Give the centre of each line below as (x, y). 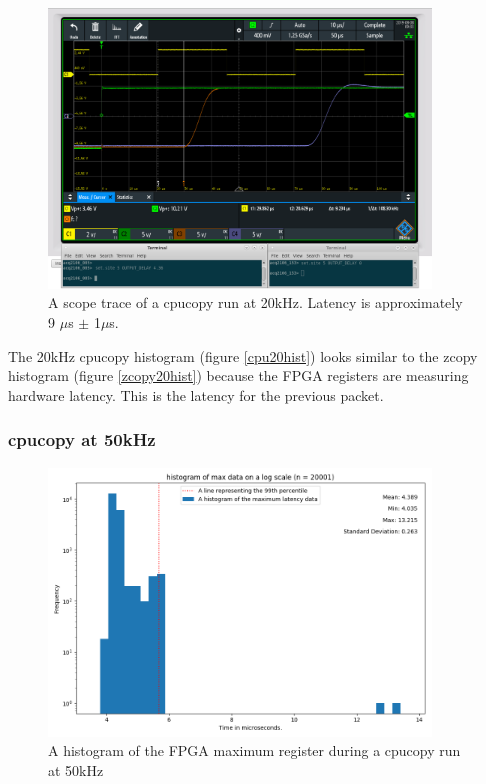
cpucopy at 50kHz (82, 439)
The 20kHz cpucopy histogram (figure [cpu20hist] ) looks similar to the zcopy (243, 355)
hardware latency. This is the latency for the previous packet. (196, 394)
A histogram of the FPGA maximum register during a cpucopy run (254, 750)
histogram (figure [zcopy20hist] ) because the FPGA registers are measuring (238, 375)
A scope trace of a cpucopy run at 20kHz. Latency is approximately (255, 302)
